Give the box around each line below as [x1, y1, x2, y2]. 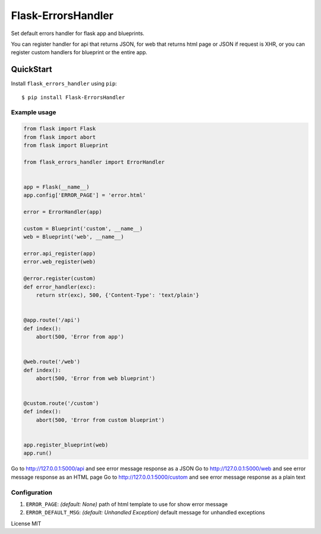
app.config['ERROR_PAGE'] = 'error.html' [23, 192, 146, 199]
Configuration [11, 488, 53, 497]
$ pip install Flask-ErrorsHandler [21, 94, 125, 100]
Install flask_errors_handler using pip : [11, 80, 117, 87]
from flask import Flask [23, 125, 96, 132]
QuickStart [11, 64, 53, 74]
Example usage [11, 108, 56, 117]
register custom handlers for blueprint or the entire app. [11, 49, 148, 56]
